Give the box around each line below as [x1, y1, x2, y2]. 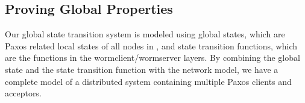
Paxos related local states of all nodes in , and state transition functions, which [5, 39, 297, 52]
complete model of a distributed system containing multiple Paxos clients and [5, 75, 292, 87]
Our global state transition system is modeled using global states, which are [5, 28, 285, 40]
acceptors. [5, 87, 42, 99]
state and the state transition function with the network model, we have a [5, 63, 278, 75]
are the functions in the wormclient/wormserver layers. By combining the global [5, 51, 300, 64]
